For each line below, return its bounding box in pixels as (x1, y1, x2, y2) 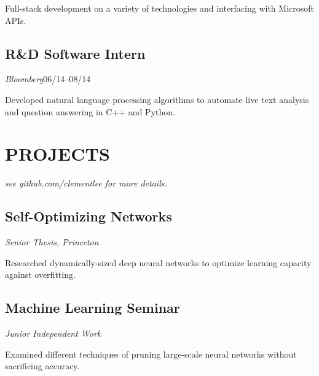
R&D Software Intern (5, 44, 146, 63)
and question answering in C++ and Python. (5, 105, 175, 118)
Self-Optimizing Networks (5, 207, 172, 226)
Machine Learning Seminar (5, 298, 180, 317)
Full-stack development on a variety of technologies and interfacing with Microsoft (5, 2, 314, 14)
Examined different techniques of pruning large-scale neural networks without (5, 347, 297, 360)
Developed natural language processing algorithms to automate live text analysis (5, 93, 309, 106)
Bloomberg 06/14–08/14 (5, 72, 91, 85)
